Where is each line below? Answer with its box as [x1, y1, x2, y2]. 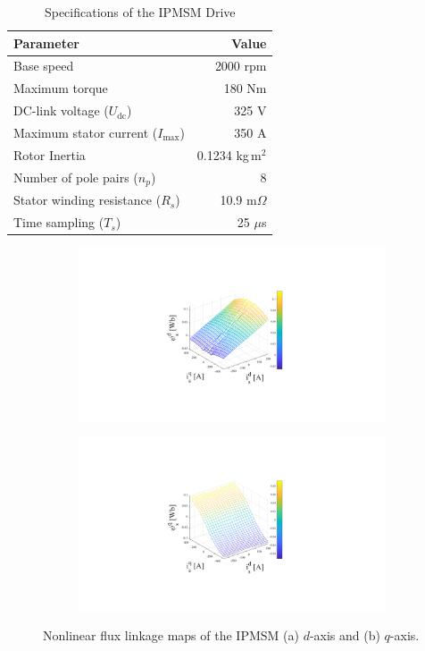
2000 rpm [214, 56, 267, 75]
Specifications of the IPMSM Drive [44, 3, 236, 21]
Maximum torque [13, 79, 108, 97]
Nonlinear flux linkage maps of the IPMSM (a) [43, 626, 299, 645]
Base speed [13, 56, 74, 75]
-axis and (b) [309, 626, 380, 645]
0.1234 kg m [196, 145, 262, 164]
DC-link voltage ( [13, 101, 109, 120]
